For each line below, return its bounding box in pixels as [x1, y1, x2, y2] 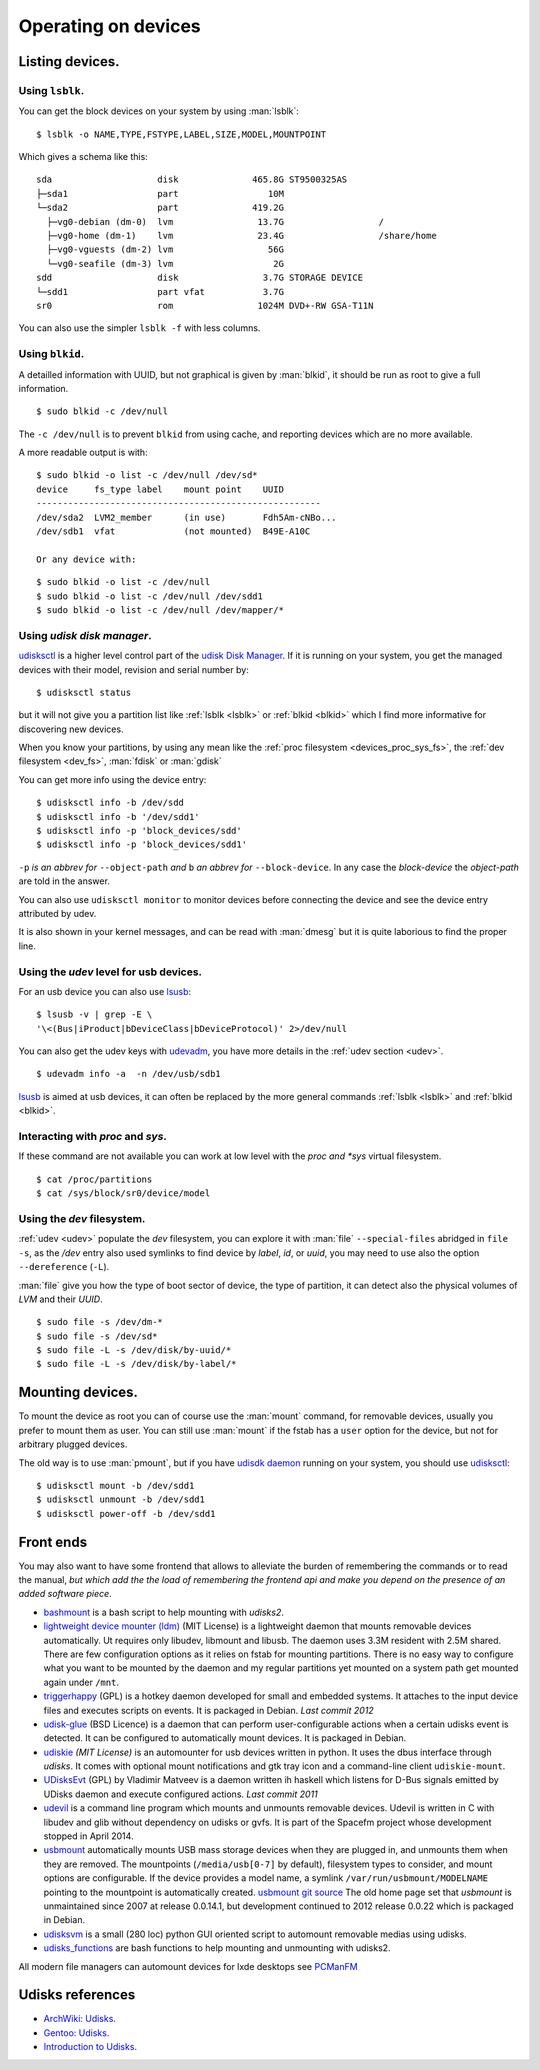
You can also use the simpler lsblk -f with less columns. [18, 322, 261, 334]
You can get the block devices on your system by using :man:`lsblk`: [18, 105, 300, 117]
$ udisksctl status [36, 686, 132, 698]
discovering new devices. [18, 723, 124, 735]
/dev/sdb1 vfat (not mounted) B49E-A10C [36, 526, 311, 537]
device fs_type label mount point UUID [36, 483, 285, 495]
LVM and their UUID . [18, 1293, 104, 1305]
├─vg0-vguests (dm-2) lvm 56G [46, 244, 285, 255]
